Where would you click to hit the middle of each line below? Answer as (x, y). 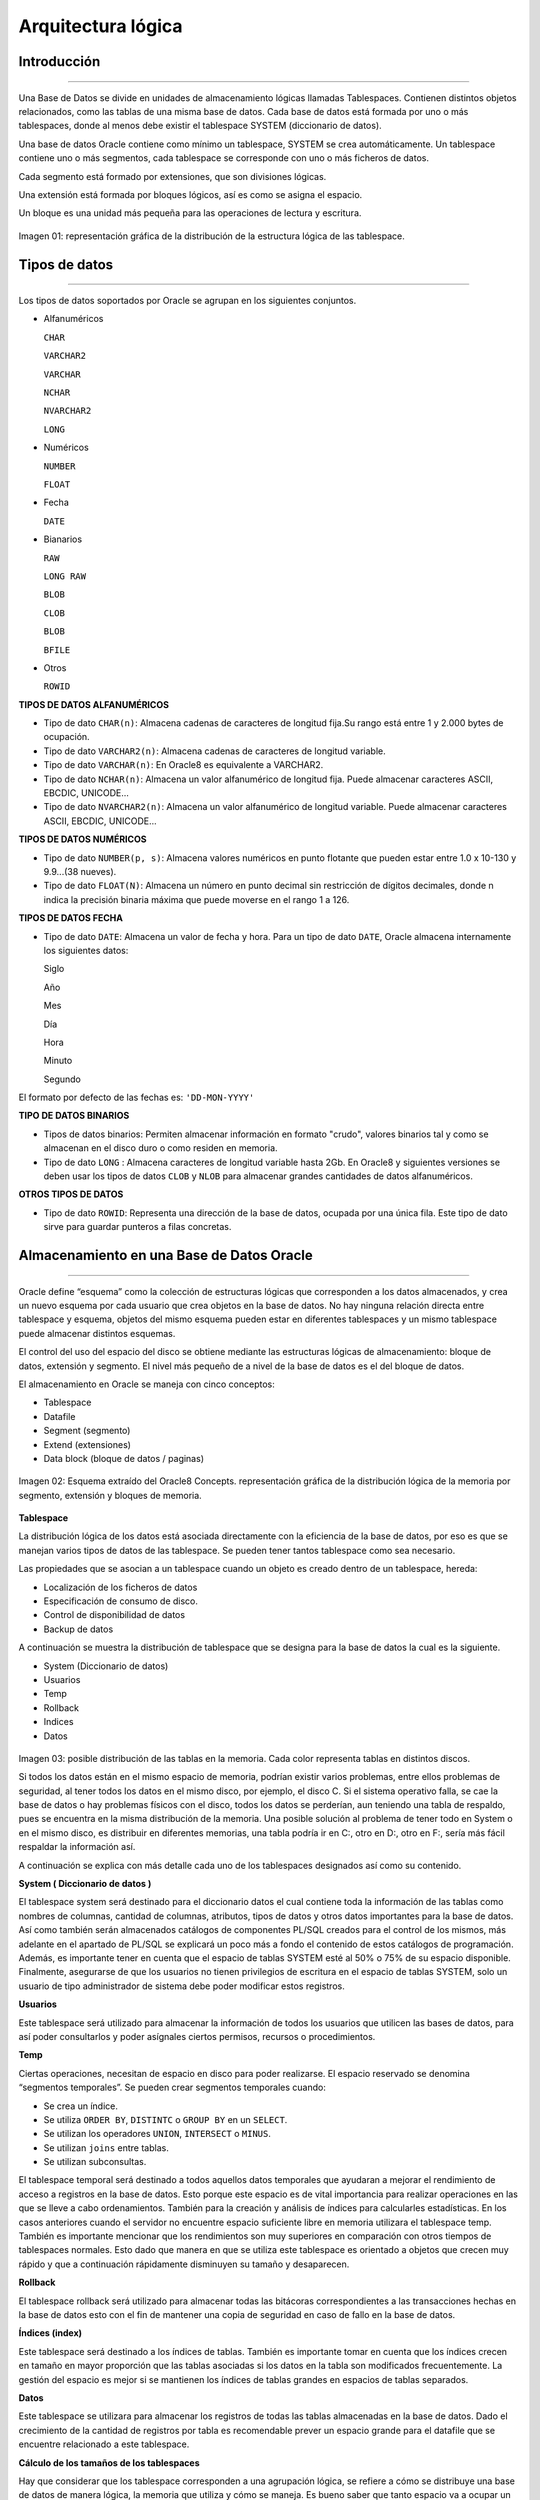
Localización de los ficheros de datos (120, 1587)
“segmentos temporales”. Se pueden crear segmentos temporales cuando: (172, 2087)
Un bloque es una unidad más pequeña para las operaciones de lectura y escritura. (190, 213)
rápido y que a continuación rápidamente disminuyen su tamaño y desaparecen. (184, 2264)
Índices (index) (50, 2333)
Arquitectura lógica (101, 26)
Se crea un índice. (81, 2106)
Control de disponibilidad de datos (114, 1615)
